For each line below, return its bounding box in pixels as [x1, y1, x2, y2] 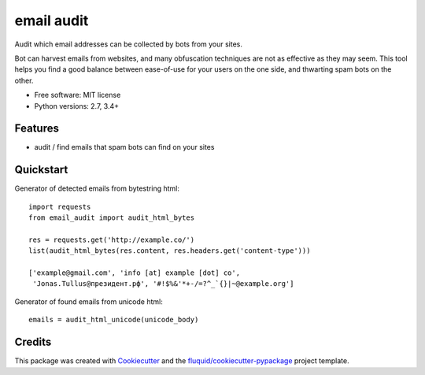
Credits [14, 336, 52, 349]
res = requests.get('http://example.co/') [28, 235, 195, 244]
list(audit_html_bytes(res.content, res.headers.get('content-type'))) [28, 247, 311, 255]
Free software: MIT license [34, 91, 121, 100]
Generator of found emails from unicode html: [14, 296, 163, 306]
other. [14, 76, 34, 85]
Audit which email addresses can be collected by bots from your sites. [14, 39, 243, 49]
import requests [28, 202, 91, 211]
